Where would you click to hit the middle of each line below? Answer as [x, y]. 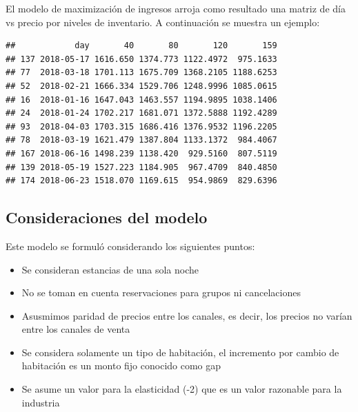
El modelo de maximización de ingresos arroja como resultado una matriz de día [176, 8]
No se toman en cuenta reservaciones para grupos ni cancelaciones [161, 292]
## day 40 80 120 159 [141, 46]
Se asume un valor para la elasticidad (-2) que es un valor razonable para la [182, 389]
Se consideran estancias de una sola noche [110, 269]
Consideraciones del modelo [107, 217]
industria [41, 402]
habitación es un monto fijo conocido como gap [121, 365]
